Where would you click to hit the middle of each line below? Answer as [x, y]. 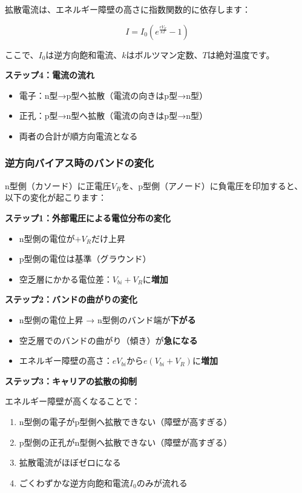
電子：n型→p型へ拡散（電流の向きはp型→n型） [113, 95]
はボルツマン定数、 [164, 54]
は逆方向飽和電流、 [84, 54]
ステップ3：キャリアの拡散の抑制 [71, 381]
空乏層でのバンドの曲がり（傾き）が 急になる [108, 340]
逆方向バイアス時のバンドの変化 [80, 163]
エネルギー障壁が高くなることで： [73, 401]
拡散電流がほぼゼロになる [70, 462]
